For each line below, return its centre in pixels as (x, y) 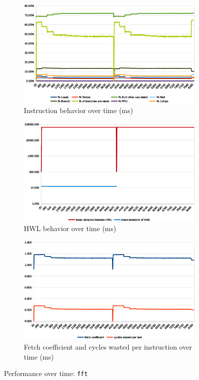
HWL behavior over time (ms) (70, 228)
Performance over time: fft (46, 373)
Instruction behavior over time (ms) (79, 110)
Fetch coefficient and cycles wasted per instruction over (108, 346)
